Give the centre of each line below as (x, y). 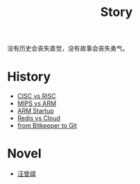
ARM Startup (35, 111)
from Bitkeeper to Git (47, 126)
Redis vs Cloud (39, 118)
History (29, 77)
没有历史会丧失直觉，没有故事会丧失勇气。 (68, 49)
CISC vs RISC (37, 96)
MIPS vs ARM (37, 103)
